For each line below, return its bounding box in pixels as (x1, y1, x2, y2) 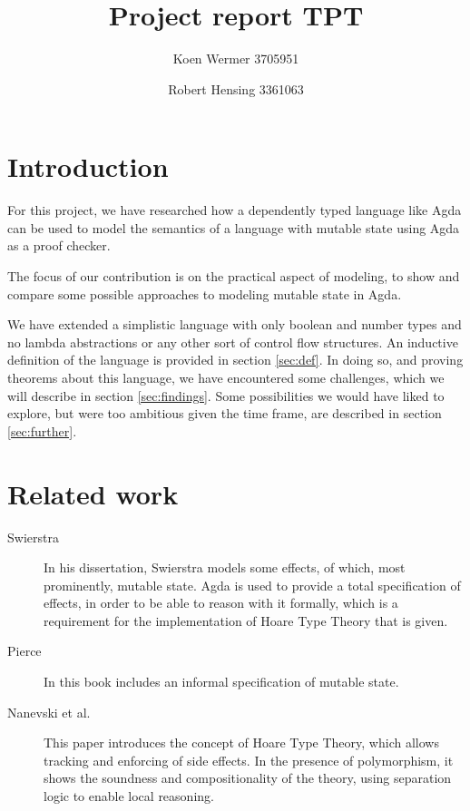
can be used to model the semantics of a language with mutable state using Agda (7, 218, 460, 237)
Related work (7, 474, 179, 512)
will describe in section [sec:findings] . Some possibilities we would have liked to (7, 386, 445, 405)
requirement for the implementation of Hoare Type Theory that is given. (44, 611, 448, 630)
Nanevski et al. (7, 702, 91, 721)
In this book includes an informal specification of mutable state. (44, 672, 399, 691)
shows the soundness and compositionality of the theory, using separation (44, 768, 452, 787)
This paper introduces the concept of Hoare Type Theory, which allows (44, 733, 439, 752)
